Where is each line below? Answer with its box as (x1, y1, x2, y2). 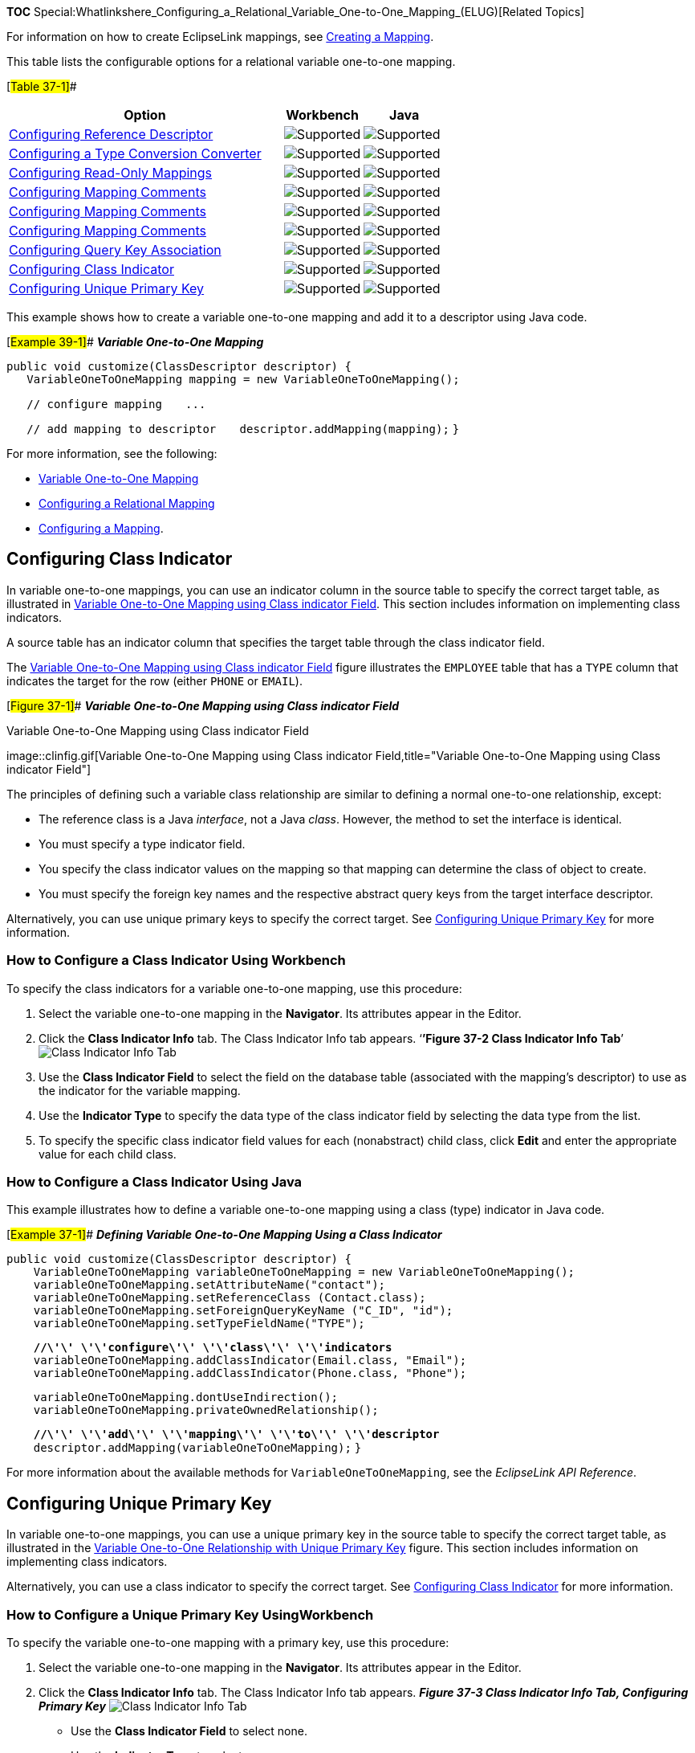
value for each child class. (39, 1146, 177, 1161)
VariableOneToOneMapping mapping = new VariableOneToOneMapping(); (26, 373, 460, 386)
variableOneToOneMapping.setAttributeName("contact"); (33, 1278, 386, 1292)
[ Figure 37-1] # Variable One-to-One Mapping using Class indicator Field (6, 698, 400, 713)
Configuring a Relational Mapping (39, 496, 215, 510)
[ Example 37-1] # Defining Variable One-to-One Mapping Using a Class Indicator (6, 1228, 442, 1242)
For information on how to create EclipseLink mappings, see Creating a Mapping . (6, 30, 434, 43)
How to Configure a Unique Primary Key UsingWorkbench (6, 1606, 374, 1623)
